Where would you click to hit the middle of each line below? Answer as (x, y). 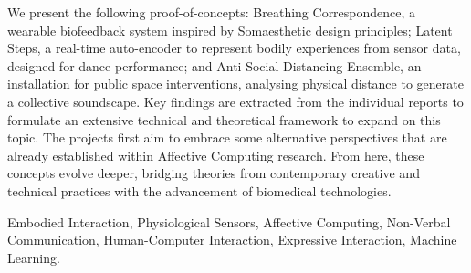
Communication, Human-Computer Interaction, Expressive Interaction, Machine (232, 240)
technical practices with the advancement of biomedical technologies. (199, 190)
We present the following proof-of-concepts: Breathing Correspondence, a (212, 12)
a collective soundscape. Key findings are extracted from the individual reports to (235, 101)
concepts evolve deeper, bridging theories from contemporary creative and (214, 173)
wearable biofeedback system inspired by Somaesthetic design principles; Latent (230, 30)
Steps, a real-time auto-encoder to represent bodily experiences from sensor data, (234, 48)
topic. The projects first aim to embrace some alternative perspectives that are (227, 137)
